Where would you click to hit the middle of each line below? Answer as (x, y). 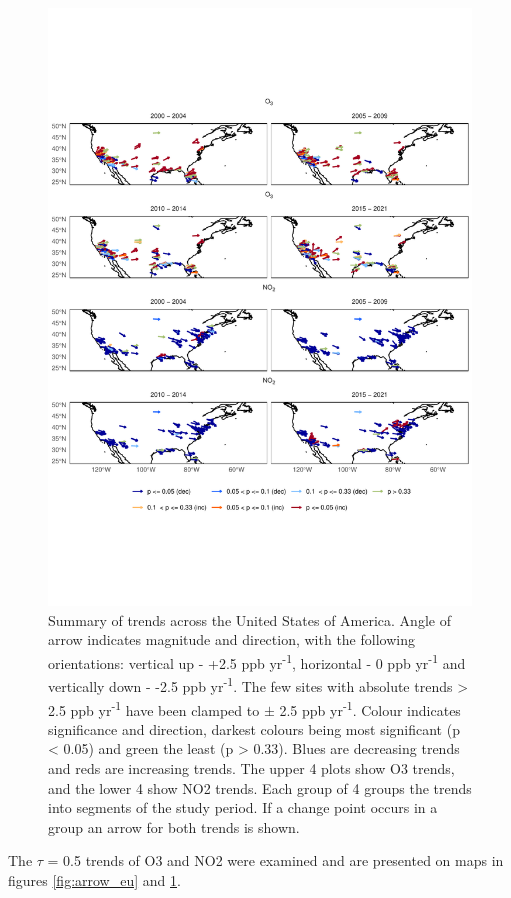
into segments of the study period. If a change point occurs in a (243, 807)
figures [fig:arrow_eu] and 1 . (94, 879)
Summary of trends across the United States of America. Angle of (249, 619)
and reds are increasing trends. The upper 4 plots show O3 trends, (251, 767)
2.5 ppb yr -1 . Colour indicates (370, 708)
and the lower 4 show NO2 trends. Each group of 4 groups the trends (260, 787)
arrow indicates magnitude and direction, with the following (231, 639)
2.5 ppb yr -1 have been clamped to (154, 708)
